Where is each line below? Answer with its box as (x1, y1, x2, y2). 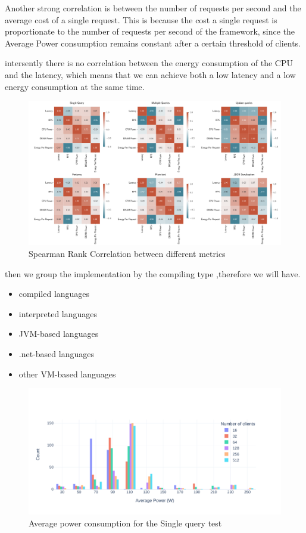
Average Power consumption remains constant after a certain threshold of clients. (5, 36, 301, 49)
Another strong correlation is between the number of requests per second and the (5, 2, 301, 14)
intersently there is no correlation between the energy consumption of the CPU (5, 57, 293, 69)
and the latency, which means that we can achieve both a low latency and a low (5, 68, 296, 80)
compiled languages (18, 287, 90, 300)
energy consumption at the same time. (5, 80, 145, 92)
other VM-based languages (18, 367, 116, 380)
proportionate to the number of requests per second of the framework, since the (5, 25, 295, 38)
